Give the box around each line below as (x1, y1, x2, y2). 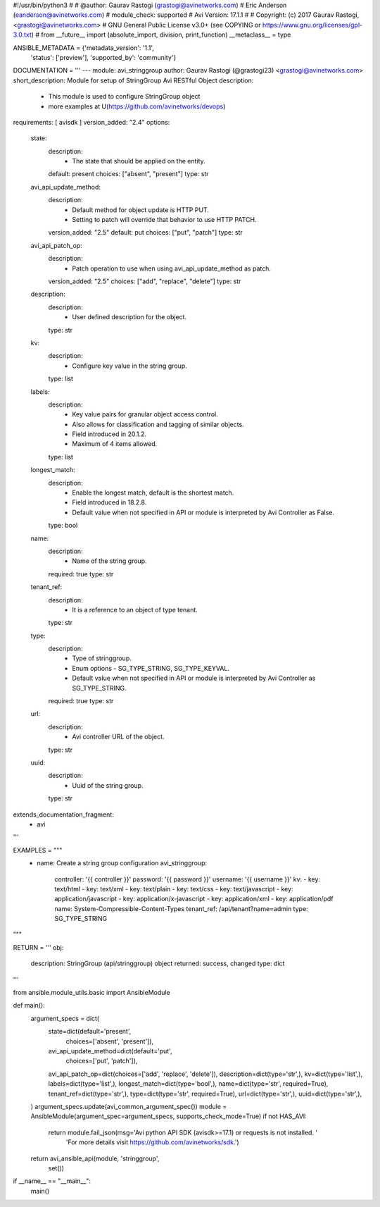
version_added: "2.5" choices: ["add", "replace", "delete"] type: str (48, 277, 241, 285)
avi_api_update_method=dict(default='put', (48, 1046, 172, 1055)
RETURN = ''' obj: (13, 943, 64, 951)
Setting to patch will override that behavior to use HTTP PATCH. (72, 216, 257, 224)
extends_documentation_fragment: (13, 810, 114, 819)
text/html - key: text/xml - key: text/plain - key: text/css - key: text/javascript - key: (54, 884, 293, 893)
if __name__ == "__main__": (13, 1177, 91, 1185)
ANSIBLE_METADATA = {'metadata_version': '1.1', (13, 43, 155, 52)
